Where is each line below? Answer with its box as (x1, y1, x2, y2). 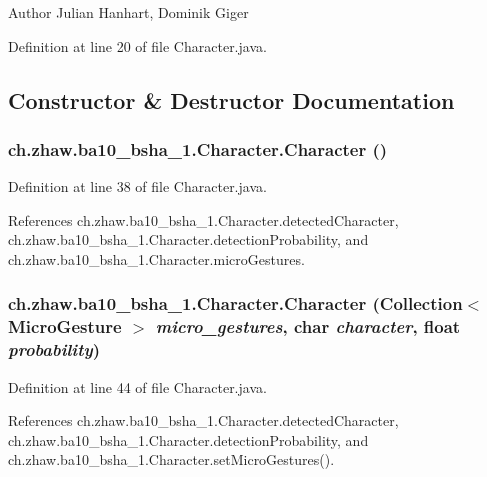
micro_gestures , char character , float (155, 314, 461, 339)
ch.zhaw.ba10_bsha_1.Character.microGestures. (8, 248, 305, 269)
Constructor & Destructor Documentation (8, 84, 455, 115)
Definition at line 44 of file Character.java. (8, 376, 267, 397)
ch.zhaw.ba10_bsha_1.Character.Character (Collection (8, 291, 463, 316)
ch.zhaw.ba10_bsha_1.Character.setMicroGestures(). (8, 449, 335, 470)
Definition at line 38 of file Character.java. (8, 176, 267, 197)
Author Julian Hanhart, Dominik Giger (8, 2, 249, 22)
